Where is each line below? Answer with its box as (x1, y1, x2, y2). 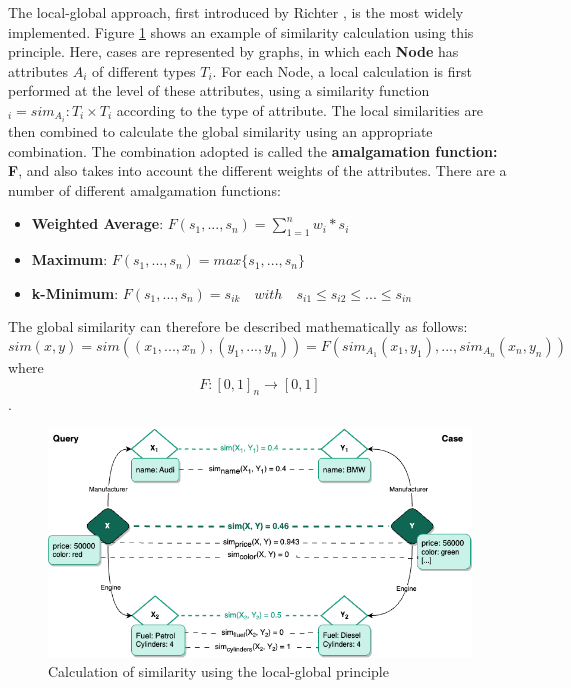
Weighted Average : (31, 213, 164, 234)
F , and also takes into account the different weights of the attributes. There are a (8, 160, 507, 181)
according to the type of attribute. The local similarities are (116, 99, 484, 120)
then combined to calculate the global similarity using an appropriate (8, 121, 433, 142)
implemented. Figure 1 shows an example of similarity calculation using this (8, 21, 474, 42)
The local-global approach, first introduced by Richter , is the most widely (8, 2, 464, 22)
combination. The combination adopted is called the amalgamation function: (8, 140, 498, 161)
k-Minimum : (31, 282, 119, 303)
